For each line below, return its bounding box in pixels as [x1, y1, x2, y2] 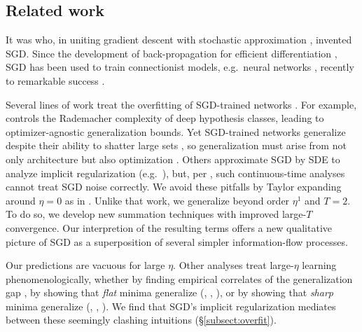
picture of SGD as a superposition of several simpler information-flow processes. [6, 234, 348, 249]
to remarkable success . [6, 73, 105, 88]
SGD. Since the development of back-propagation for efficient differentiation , [6, 46, 337, 60]
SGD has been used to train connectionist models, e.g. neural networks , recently [6, 60, 354, 74]
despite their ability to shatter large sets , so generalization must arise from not [6, 138, 347, 153]
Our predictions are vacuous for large [6, 258, 165, 272]
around [6, 193, 36, 207]
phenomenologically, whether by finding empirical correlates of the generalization [6, 271, 353, 286]
